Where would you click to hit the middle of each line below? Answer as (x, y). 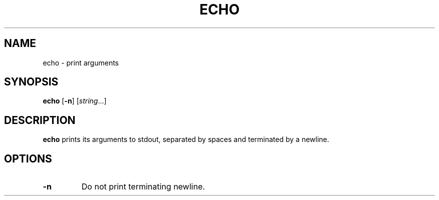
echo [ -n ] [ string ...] (75, 101)
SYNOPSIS (31, 82)
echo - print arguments (81, 62)
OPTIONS (28, 158)
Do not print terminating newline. (143, 187)
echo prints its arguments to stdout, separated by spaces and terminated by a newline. (186, 139)
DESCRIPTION (40, 120)
